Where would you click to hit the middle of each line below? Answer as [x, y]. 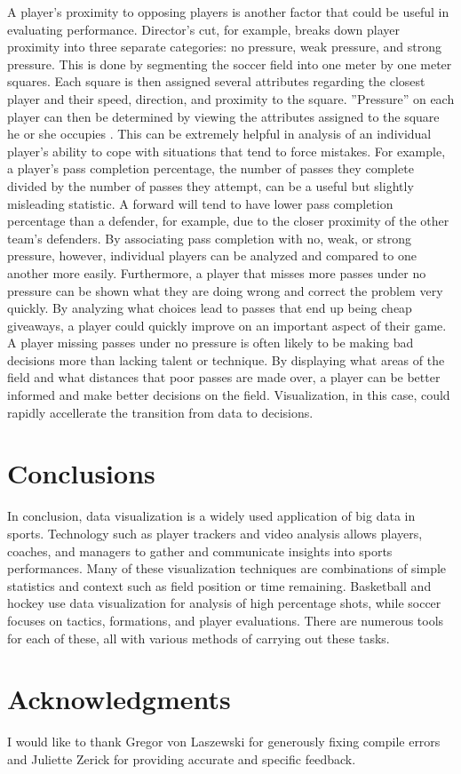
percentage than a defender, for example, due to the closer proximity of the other [228, 221]
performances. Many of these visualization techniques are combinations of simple [227, 568]
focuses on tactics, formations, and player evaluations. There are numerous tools [226, 620]
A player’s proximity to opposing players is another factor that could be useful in [228, 12]
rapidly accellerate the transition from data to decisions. [160, 412]
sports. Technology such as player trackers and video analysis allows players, [215, 533]
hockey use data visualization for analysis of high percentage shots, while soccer [224, 603]
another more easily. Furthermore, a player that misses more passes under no [217, 272]
